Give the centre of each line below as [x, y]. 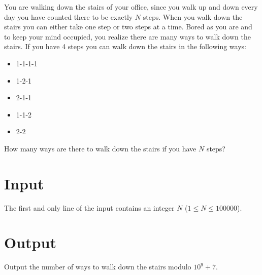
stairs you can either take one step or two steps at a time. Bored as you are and [128, 27]
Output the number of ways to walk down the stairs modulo [98, 267]
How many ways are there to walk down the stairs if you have [100, 148]
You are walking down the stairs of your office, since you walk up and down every [131, 7]
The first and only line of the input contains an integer [89, 207]
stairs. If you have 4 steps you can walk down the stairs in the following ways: [125, 46]
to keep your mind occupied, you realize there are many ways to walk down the [127, 36]
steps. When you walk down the [193, 16]
